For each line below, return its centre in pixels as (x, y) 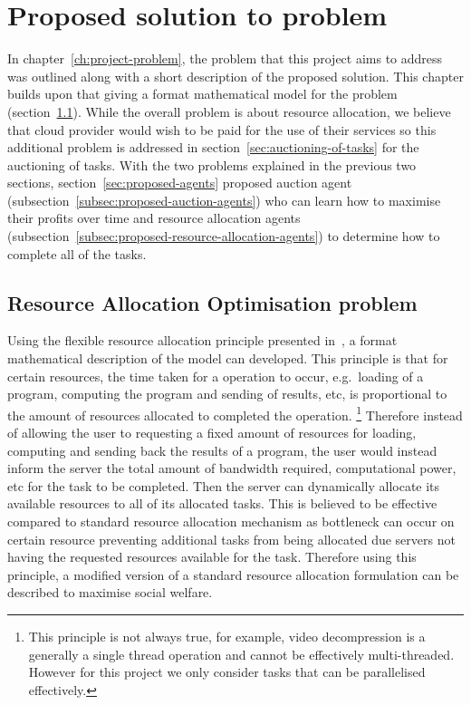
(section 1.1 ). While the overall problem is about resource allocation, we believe (229, 111)
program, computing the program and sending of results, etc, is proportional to (227, 394)
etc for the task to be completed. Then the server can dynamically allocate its (224, 485)
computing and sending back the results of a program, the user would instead (222, 450)
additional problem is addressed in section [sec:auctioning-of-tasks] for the (213, 147)
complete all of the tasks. (77, 253)
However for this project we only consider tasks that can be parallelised (227, 672)
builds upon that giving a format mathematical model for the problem (202, 94)
